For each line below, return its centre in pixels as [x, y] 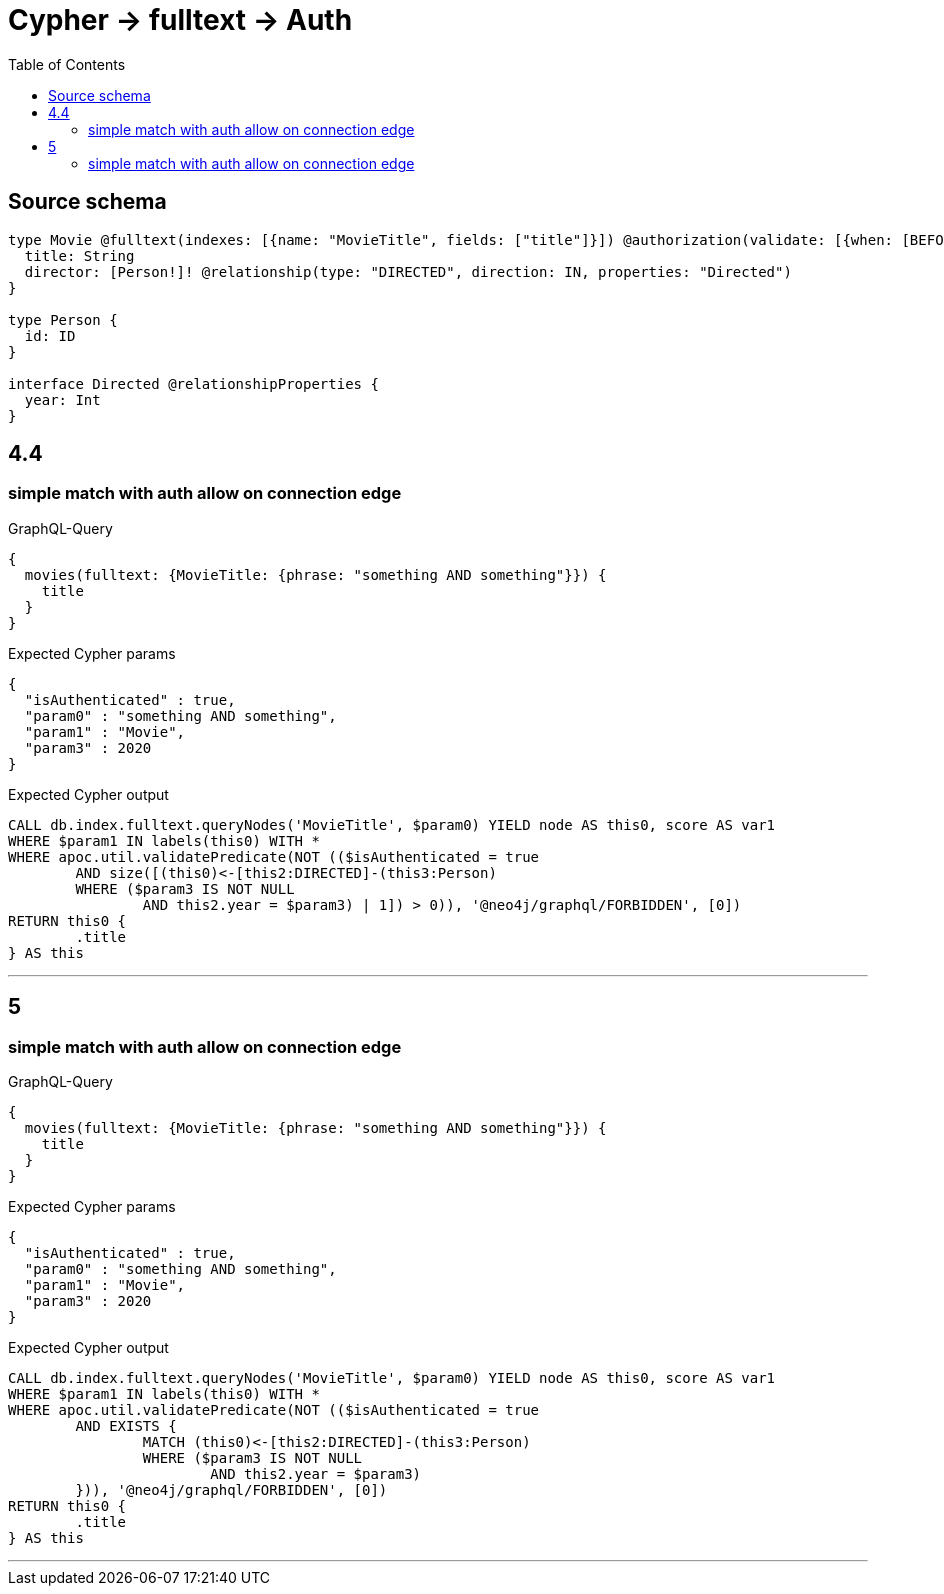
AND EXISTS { [126, 1426]
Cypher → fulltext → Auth [180, 20]
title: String [79, 255]
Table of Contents [67, 64]
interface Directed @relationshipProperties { [193, 383]
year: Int [62, 399]
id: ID [50, 335]
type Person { [63, 319]
